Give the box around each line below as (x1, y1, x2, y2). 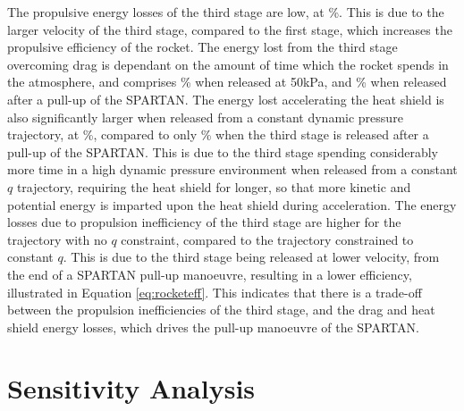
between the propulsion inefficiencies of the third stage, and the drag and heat (7, 300, 435, 319)
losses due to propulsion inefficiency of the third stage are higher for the (7, 213, 401, 231)
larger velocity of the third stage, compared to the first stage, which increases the (7, 20, 452, 38)
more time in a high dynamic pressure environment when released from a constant (7, 160, 458, 179)
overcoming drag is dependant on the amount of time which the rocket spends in (7, 55, 449, 73)
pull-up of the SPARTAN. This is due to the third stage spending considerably (7, 142, 438, 161)
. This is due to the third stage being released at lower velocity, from (63, 247, 440, 266)
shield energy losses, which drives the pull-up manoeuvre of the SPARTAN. (7, 317, 419, 336)
